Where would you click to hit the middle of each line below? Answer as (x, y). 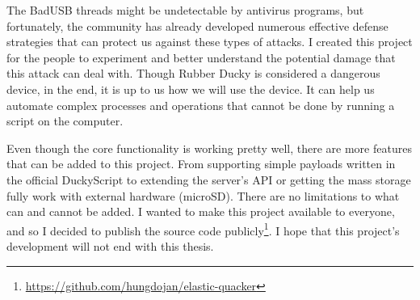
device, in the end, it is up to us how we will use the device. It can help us (191, 89)
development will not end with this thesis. (110, 245)
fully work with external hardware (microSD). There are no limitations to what (203, 195)
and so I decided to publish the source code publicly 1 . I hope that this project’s (203, 229)
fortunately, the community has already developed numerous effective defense (197, 25)
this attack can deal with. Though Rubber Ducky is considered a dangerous (193, 73)
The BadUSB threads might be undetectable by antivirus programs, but (185, 10)
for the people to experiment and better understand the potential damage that (201, 57)
